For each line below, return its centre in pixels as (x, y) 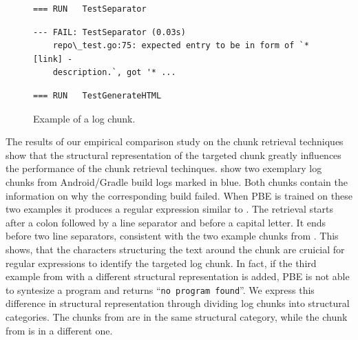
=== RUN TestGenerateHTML (97, 95)
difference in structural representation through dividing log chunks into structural (178, 303)
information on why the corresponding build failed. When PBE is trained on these (179, 195)
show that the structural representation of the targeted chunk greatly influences (173, 155)
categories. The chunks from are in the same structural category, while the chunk (177, 316)
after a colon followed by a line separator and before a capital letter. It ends (166, 222)
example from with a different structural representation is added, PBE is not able (178, 276)
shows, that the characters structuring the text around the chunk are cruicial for (175, 249)
